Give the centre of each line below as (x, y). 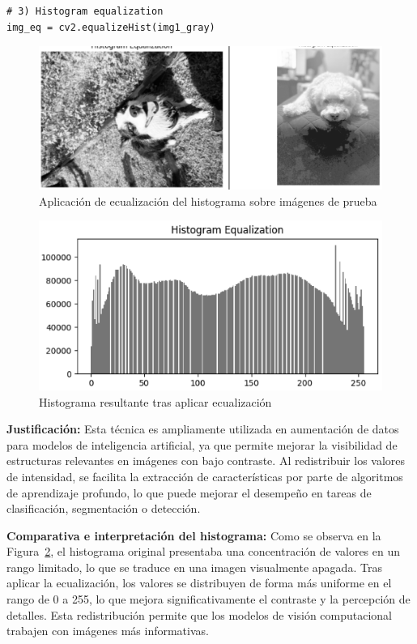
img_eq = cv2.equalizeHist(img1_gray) (111, 27)
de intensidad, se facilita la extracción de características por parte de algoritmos (205, 476)
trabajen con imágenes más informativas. (108, 631)
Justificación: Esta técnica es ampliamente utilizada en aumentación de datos (203, 429)
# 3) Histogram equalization (85, 11)
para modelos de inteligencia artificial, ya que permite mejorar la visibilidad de (202, 444)
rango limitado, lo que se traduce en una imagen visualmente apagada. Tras (194, 567)
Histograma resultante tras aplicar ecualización (155, 401)
